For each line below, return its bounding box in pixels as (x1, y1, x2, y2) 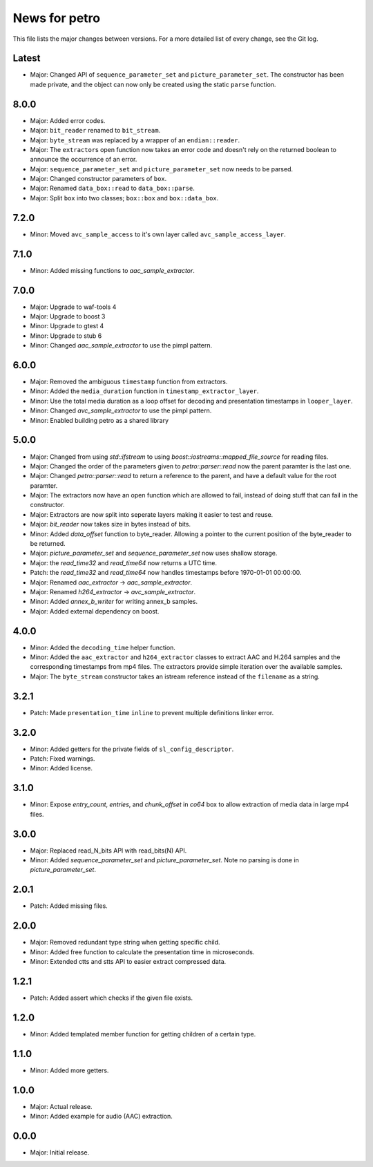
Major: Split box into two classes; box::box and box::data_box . (30, 193, 219, 202)
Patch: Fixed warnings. (30, 755, 95, 763)
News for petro (12, 10, 100, 26)
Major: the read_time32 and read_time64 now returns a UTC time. (30, 558, 218, 567)
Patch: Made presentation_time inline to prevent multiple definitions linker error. (30, 708, 274, 717)
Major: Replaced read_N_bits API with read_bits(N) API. (30, 846, 187, 855)
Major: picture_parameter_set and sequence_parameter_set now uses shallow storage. (30, 549, 278, 558)
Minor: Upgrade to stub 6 (30, 332, 102, 340)
